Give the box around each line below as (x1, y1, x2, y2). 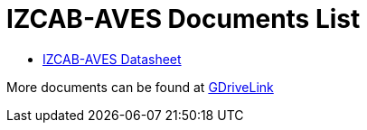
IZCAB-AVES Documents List (6, 4, 361, 34)
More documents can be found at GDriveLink (6, 79, 274, 95)
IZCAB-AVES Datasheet (42, 51, 182, 67)
